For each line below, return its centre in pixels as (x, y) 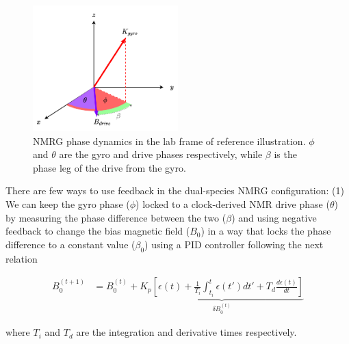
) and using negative (274, 217)
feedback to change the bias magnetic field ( (98, 231)
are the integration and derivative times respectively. (186, 332)
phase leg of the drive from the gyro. (109, 167)
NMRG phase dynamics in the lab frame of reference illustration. (169, 141)
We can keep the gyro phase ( (68, 204)
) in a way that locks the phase (266, 231)
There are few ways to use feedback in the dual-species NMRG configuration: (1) (175, 190)
